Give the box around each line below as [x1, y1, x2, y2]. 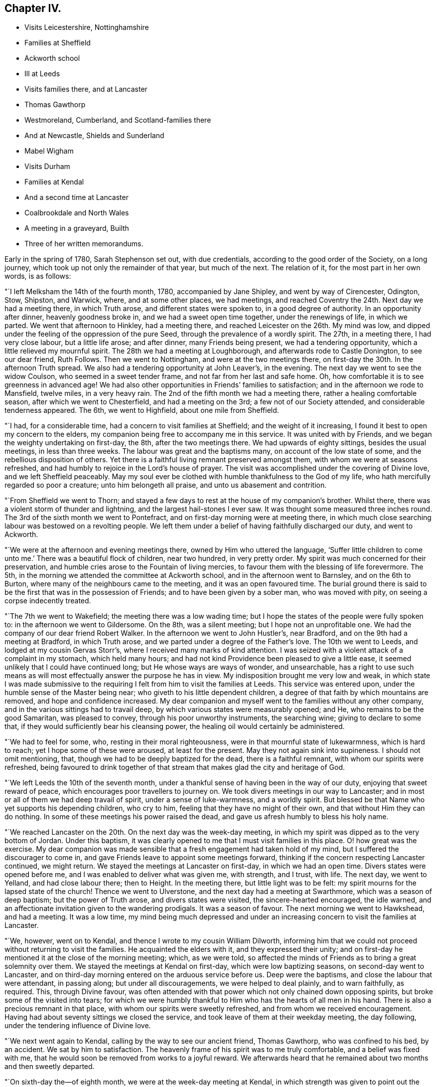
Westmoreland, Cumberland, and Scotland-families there [24, 116, 211, 125]
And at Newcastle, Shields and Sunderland [24, 131, 164, 140]
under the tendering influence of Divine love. [4, 1021, 151, 1030]
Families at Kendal [24, 178, 84, 186]
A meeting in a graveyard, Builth [24, 224, 129, 233]
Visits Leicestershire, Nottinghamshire [24, 23, 149, 32]
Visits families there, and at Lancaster [24, 85, 147, 94]
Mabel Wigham [24, 147, 74, 156]
